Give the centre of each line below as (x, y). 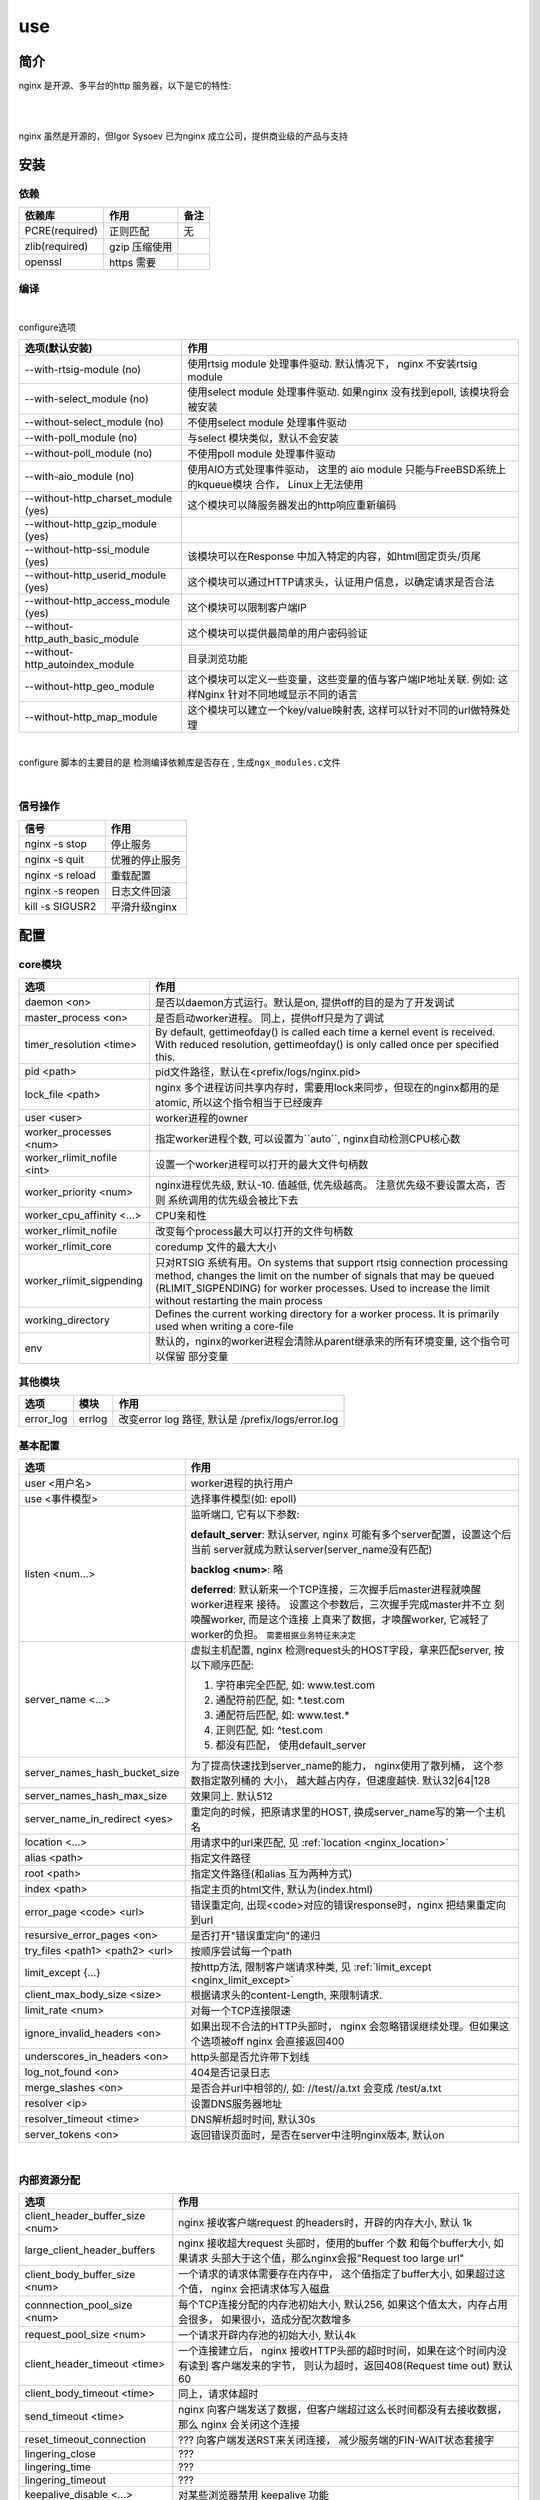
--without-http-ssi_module (87, 549)
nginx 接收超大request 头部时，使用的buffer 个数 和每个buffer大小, (335, 2243)
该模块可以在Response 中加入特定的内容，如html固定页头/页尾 (334, 556)
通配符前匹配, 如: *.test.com (280, 1700)
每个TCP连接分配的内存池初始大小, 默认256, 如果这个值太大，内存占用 (343, 2305)
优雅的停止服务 (146, 860)
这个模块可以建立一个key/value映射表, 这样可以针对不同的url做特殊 (343, 710)
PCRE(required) (61, 231)
